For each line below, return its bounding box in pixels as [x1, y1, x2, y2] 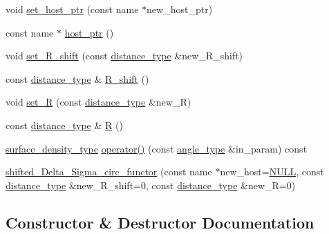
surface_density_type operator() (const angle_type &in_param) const [6, 141, 308, 155]
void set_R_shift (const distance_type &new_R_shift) [6, 48, 243, 63]
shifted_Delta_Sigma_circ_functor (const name [6, 164, 212, 179]
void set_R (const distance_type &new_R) [6, 95, 191, 109]
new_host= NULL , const [220, 164, 324, 179]
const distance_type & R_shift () [6, 71, 149, 86]
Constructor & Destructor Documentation [6, 211, 314, 233]
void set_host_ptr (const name [6, 2, 139, 16]
